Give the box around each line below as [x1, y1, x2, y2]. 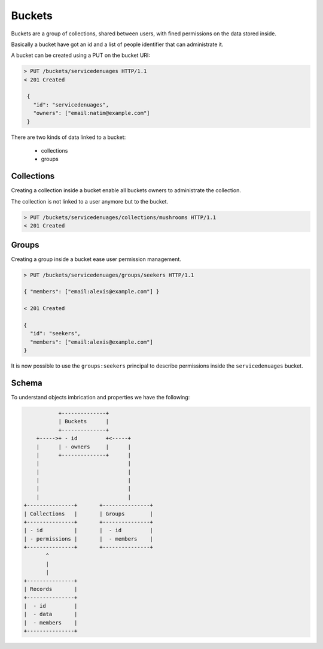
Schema [11, 378, 43, 388]
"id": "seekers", [30, 330, 81, 337]
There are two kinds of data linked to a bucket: [11, 134, 126, 141]
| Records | [23, 586, 78, 593]
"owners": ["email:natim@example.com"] [33, 110, 150, 117]
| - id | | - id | [23, 527, 154, 534]
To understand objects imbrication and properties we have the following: [11, 393, 190, 401]
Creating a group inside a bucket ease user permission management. [11, 255, 182, 263]
